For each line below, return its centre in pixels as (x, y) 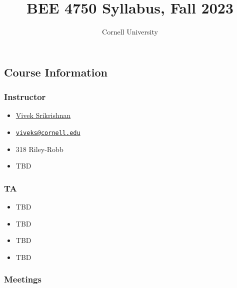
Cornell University (130, 32)
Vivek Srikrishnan (43, 115)
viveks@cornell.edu (48, 133)
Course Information (56, 72)
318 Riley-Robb (39, 149)
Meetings (23, 279)
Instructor (25, 97)
